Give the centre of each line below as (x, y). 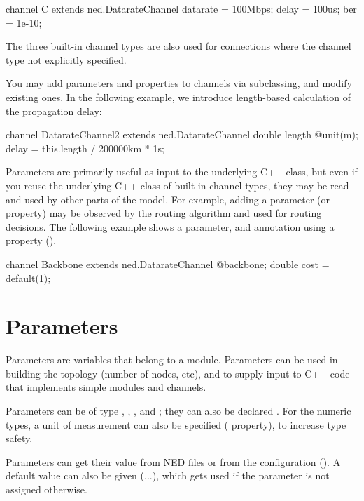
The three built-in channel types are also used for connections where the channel (178, 46)
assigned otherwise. (47, 489)
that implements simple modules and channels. (106, 387)
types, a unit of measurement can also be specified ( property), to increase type (176, 424)
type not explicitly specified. (66, 59)
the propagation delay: (54, 111)
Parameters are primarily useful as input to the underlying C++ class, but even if (182, 172)
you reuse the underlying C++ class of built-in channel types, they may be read (177, 185)
